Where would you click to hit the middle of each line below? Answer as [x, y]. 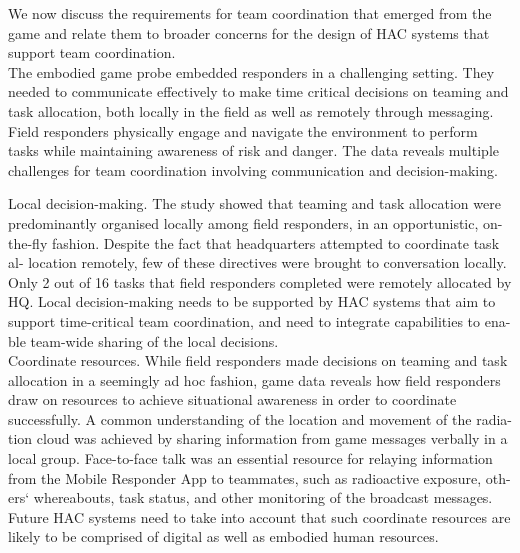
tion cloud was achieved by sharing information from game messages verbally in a [258, 438]
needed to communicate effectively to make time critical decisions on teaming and [258, 91]
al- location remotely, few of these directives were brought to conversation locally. [257, 262]
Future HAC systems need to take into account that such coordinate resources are [259, 516]
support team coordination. [92, 52]
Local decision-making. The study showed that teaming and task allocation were [254, 203]
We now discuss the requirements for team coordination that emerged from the [250, 13]
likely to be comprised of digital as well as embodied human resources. [223, 536]
